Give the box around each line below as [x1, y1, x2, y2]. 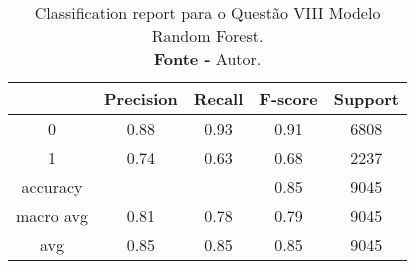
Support [333, 87, 400, 110]
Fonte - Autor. [153, 47, 262, 70]
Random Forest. [151, 24, 264, 47]
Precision [104, 87, 178, 110]
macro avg [16, 204, 89, 227]
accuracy [21, 175, 83, 198]
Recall [193, 87, 244, 110]
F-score [259, 87, 318, 110]
